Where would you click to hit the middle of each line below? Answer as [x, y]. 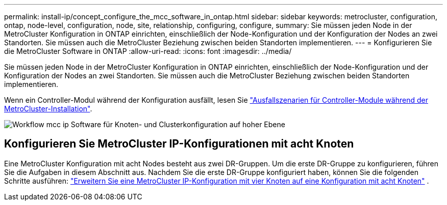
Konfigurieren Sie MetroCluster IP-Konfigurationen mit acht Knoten [179, 144]
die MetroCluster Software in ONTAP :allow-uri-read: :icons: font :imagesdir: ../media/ [148, 51]
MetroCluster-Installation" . [48, 109]
